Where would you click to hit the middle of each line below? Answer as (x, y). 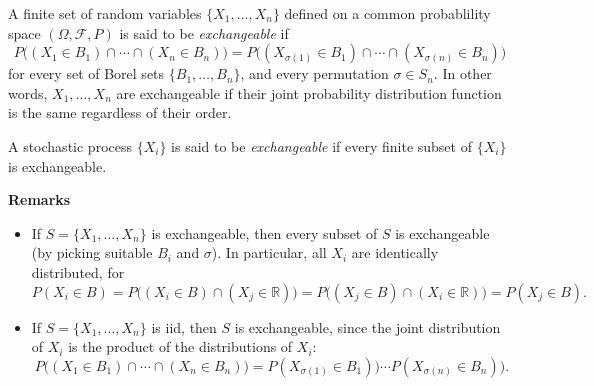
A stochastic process (70, 145)
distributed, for (78, 271)
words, (28, 92)
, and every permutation (314, 73)
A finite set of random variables (105, 13)
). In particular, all (269, 252)
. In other (462, 73)
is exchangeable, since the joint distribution (367, 326)
